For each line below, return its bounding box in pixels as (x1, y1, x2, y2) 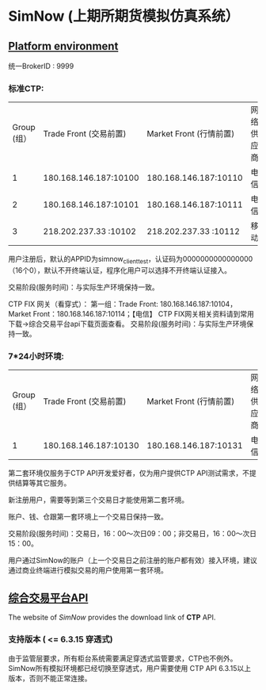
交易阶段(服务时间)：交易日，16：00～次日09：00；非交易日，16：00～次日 (8, 529, 257, 539)
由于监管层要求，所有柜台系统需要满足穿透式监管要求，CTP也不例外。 (8, 654, 237, 663)
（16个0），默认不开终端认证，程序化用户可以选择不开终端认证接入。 (8, 266, 232, 275)
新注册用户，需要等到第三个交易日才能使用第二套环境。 (8, 495, 188, 504)
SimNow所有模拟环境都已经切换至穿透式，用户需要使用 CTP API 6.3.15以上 (8, 663, 252, 673)
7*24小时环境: (8, 351, 65, 362)
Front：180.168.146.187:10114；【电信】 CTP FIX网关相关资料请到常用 (32, 309, 255, 319)
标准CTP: (8, 82, 44, 94)
